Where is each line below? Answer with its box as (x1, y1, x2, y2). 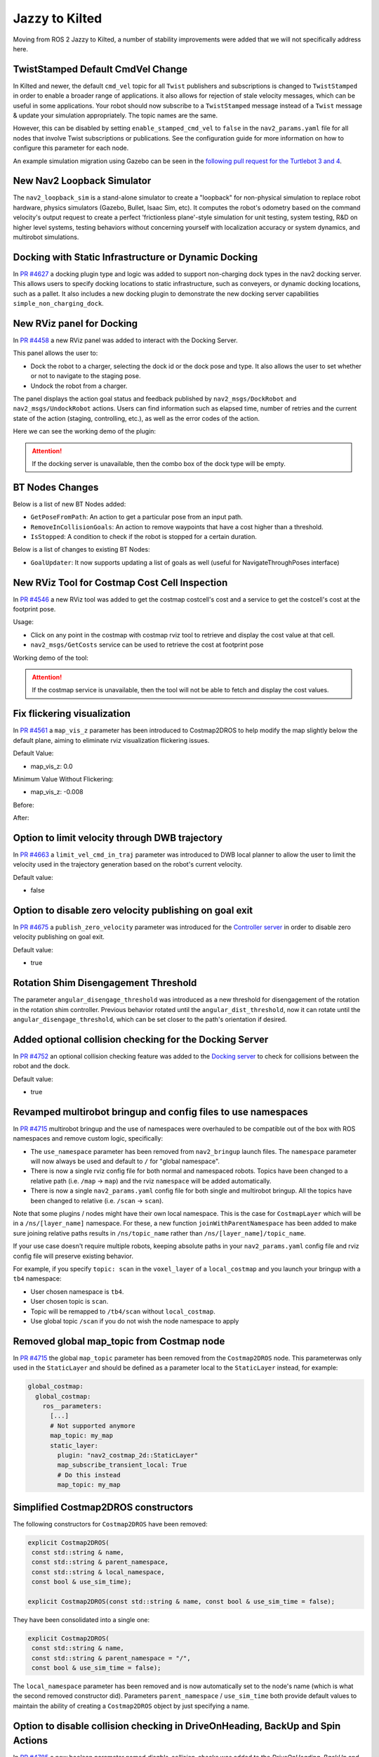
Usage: (13, 618, 34, 626)
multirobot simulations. (13, 233, 79, 242)
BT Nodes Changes (13, 481, 99, 493)
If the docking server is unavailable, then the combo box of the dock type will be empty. (32, 459, 286, 467)
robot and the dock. (13, 1062, 70, 1070)
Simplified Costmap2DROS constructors (13, 1501, 194, 1513)
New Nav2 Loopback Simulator (13, 175, 152, 187)
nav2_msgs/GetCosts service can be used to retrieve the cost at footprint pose (30, 640, 264, 649)
